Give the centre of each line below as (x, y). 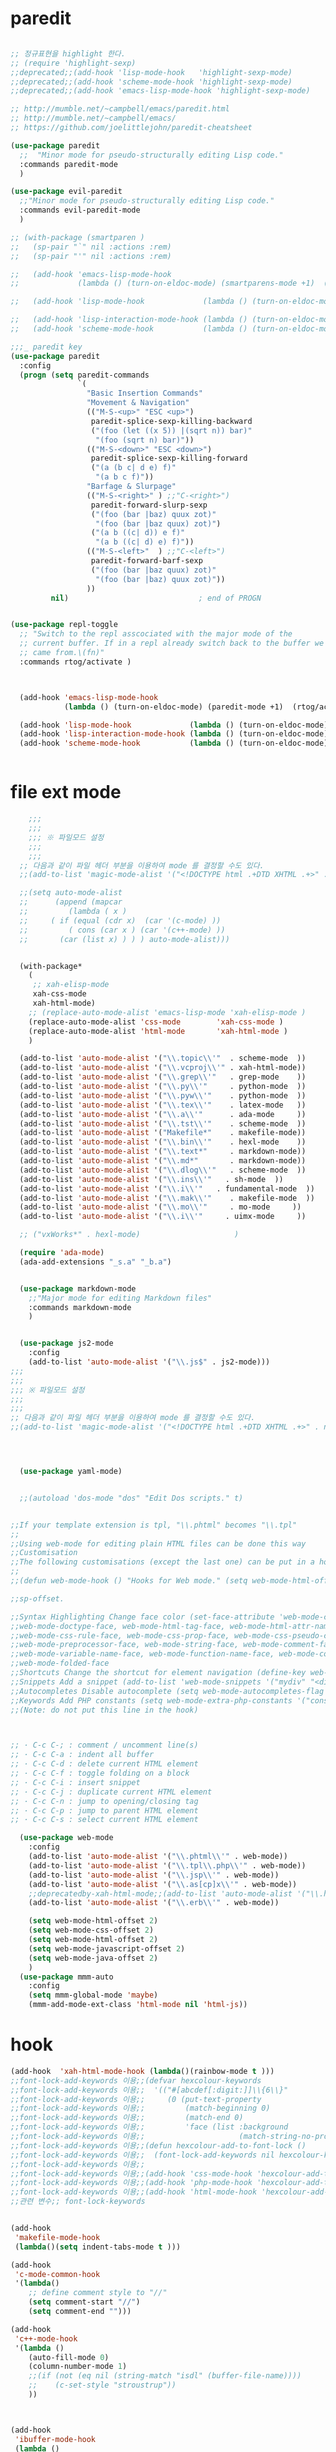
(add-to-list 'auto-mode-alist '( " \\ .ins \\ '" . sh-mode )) (151, 1179)
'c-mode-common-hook (57, 2274)
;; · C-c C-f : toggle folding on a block (100, 1773)
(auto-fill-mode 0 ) (69, 2357)
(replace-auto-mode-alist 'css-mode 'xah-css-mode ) (156, 1022)
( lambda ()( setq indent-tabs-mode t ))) (98, 2247)
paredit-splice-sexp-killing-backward (171, 421)
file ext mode (66, 792)
